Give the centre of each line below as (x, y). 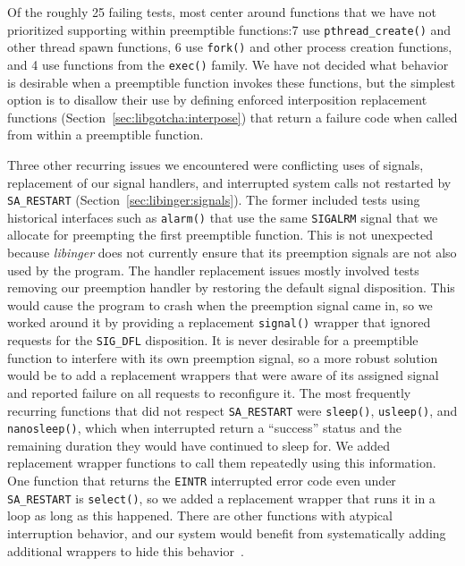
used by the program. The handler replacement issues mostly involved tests (213, 270)
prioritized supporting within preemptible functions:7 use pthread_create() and (229, 29)
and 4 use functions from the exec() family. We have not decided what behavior (228, 64)
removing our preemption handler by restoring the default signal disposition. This (231, 287)
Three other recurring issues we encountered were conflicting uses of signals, (216, 164)
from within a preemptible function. (106, 135)
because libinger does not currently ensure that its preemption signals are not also (232, 253)
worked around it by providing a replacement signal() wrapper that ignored (219, 322)
